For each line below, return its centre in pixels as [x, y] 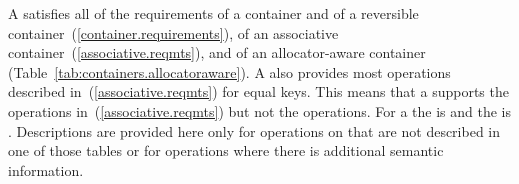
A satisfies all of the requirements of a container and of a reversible [213, 13]
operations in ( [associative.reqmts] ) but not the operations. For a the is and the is [259, 110]
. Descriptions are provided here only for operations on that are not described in [254, 130]
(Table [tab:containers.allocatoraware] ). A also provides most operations [229, 71]
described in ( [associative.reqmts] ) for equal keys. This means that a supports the [258, 91]
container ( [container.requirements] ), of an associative [173, 32]
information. [46, 169]
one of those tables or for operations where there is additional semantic [226, 150]
